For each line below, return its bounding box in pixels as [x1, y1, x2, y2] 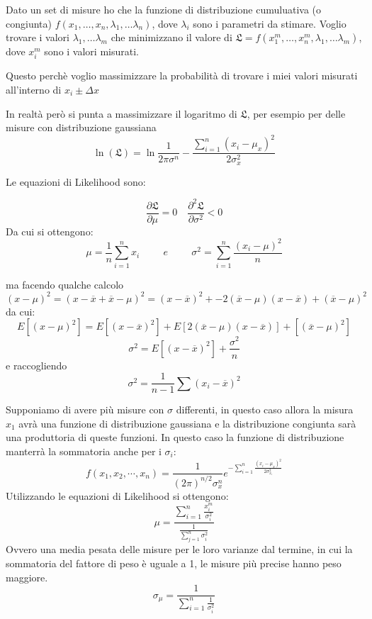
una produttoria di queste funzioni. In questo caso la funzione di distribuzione [6, 430, 344, 445]
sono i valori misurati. [44, 44, 139, 59]
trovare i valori [6, 30, 69, 45]
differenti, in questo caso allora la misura [176, 402, 354, 417]
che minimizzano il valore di [111, 30, 232, 45]
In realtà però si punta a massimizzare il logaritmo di [6, 106, 237, 121]
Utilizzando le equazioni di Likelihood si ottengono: [6, 488, 229, 503]
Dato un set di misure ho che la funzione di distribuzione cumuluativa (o [6, 2, 322, 16]
